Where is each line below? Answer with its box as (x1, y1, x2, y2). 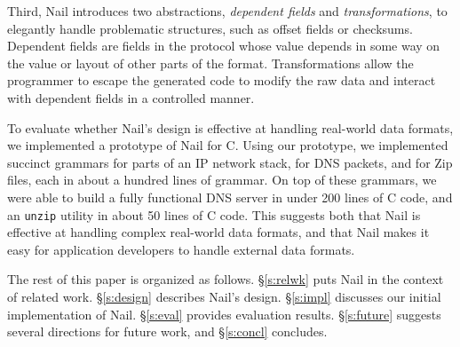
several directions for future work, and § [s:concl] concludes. (7, 322, 328, 341)
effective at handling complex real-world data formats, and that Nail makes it (7, 223, 430, 241)
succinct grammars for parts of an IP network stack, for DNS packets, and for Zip (7, 153, 453, 171)
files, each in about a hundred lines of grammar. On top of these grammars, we (7, 170, 437, 189)
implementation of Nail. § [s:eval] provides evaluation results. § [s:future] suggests (7, 304, 441, 323)
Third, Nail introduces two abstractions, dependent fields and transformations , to (7, 2, 448, 20)
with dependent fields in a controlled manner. (7, 88, 255, 106)
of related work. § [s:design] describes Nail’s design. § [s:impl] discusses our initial (7, 287, 441, 305)
